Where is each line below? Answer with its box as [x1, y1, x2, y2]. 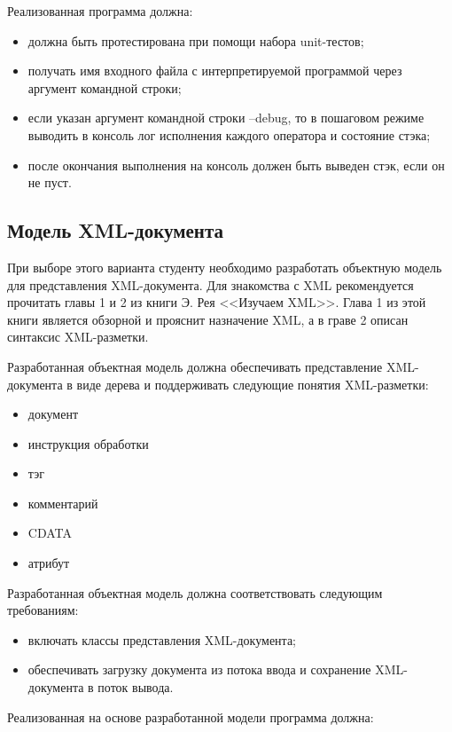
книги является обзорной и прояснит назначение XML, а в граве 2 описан [7, 310, 409, 328]
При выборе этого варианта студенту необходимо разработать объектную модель [7, 257, 442, 276]
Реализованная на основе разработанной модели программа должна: [7, 707, 374, 726]
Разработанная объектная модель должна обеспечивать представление [7, 357, 383, 375]
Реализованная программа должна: [7, 2, 193, 20]
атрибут [27, 554, 70, 572]
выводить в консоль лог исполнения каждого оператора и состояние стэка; [27, 125, 431, 144]
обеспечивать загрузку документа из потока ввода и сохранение [27, 660, 371, 679]
